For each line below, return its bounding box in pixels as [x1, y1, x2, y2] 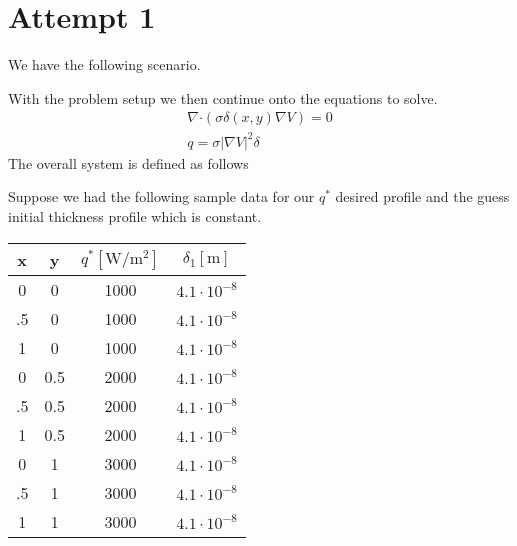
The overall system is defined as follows [8, 152, 249, 173]
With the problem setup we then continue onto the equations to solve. [8, 87, 438, 108]
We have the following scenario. [8, 54, 201, 75]
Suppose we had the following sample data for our [8, 186, 315, 207]
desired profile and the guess [335, 186, 510, 207]
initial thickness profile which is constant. [8, 206, 262, 227]
